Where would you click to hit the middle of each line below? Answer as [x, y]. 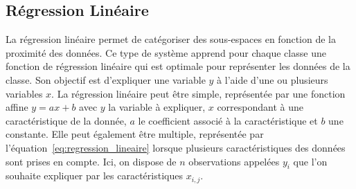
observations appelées [234, 161]
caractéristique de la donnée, [66, 120]
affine [17, 107]
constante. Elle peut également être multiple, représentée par [135, 134]
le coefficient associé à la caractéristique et [228, 120]
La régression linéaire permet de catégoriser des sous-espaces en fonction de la [171, 39]
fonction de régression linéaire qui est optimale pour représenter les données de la [178, 66]
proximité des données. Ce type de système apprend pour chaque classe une [166, 52]
